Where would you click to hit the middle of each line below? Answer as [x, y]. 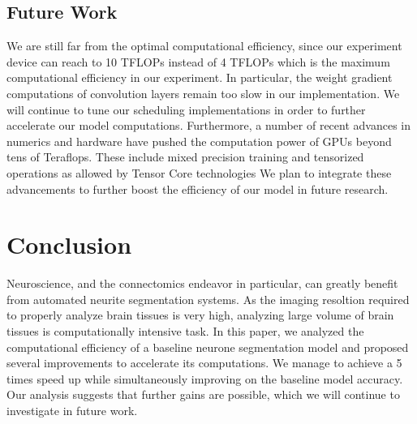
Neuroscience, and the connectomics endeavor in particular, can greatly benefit [202, 283]
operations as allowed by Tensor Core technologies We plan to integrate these [199, 172]
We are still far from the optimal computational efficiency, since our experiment [204, 46]
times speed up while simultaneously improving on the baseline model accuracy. [205, 378]
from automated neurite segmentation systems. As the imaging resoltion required [208, 299]
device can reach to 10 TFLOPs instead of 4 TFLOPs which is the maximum [198, 61]
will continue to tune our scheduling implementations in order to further [186, 109]
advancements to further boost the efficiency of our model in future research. [198, 188]
